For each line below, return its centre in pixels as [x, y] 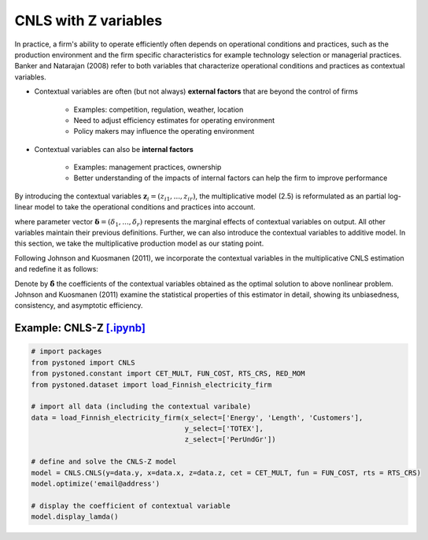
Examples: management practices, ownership [148, 167]
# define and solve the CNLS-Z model [104, 462]
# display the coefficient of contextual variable [131, 505]
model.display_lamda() [75, 517]
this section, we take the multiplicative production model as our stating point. [139, 243]
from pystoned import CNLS [83, 362]
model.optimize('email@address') [96, 484]
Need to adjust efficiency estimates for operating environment [174, 120]
